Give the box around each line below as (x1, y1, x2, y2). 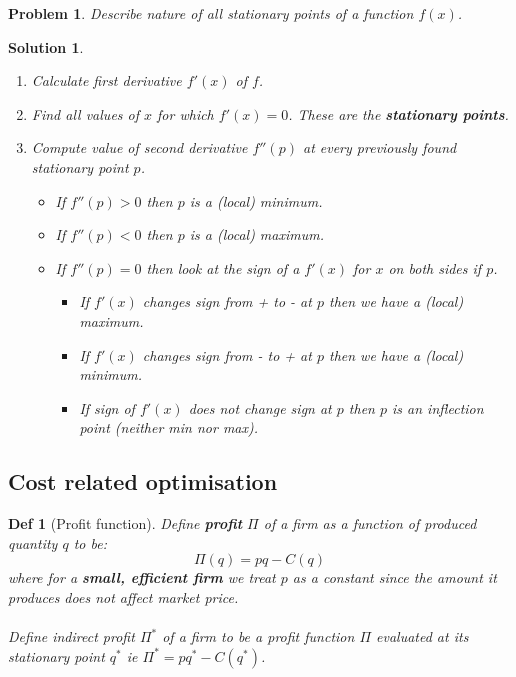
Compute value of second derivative (31, 137, 248, 158)
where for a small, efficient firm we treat (8, 567, 276, 588)
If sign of (79, 397, 135, 418)
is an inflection (392, 397, 484, 418)
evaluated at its (376, 626, 469, 647)
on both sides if (388, 257, 482, 278)
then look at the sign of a (146, 257, 300, 278)
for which (157, 103, 214, 124)
